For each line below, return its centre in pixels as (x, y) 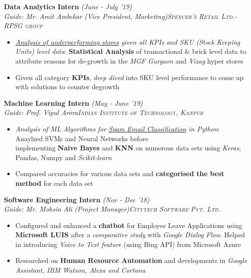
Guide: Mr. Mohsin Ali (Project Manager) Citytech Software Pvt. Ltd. (112, 209)
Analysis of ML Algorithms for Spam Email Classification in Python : (118, 128)
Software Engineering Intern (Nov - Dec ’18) (77, 199)
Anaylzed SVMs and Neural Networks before (82, 138)
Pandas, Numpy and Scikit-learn (63, 157)
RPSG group (24, 25)
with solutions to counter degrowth (67, 87)
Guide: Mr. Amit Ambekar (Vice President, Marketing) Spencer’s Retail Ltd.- (121, 16)
